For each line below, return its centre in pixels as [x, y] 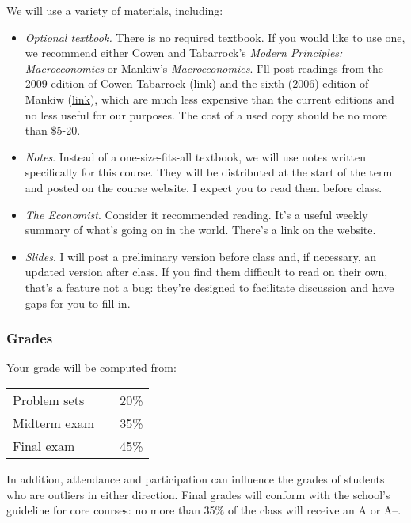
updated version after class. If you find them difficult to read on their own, [206, 272]
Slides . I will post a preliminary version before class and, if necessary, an [201, 256]
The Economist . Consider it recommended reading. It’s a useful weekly [196, 214]
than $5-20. [53, 130]
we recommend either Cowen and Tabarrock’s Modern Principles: [184, 53]
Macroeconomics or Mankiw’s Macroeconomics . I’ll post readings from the [204, 68]
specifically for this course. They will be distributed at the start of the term [209, 172]
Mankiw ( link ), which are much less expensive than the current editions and [209, 99]
